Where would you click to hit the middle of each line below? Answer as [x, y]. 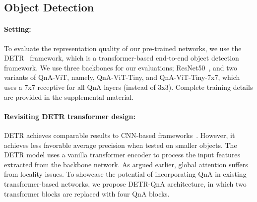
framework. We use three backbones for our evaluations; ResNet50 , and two [121, 67]
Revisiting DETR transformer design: [70, 116]
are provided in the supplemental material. [69, 97]
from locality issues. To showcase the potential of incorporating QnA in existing [125, 174]
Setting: [18, 29]
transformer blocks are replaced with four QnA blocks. [87, 193]
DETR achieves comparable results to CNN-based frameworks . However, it [120, 135]
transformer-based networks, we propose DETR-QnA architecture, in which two [125, 183]
